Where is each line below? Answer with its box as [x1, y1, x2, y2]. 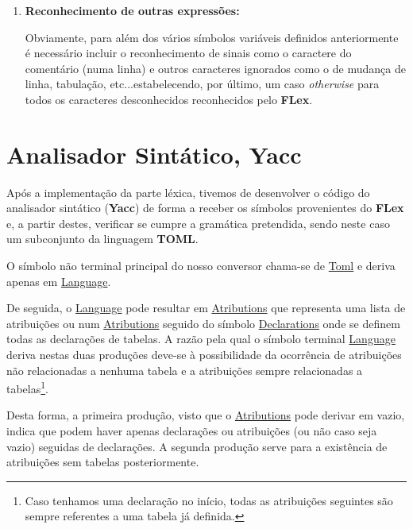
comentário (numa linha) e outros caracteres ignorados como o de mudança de [25, 60, 406, 76]
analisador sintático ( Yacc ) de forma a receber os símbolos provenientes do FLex [6, 199, 404, 216]
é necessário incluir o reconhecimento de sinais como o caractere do [25, 44, 352, 61]
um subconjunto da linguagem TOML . [6, 230, 199, 247]
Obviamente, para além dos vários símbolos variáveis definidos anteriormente [25, 29, 399, 45]
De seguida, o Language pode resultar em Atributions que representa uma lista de [6, 299, 406, 316]
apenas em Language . [6, 272, 111, 289]
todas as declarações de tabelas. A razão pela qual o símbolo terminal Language [6, 330, 396, 347]
